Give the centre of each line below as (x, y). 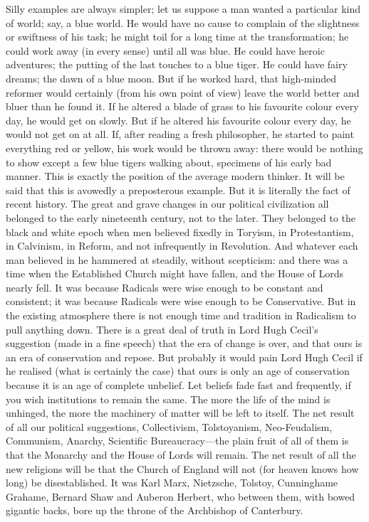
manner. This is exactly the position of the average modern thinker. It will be (175, 176)
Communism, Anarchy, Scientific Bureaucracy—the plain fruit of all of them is (177, 441)
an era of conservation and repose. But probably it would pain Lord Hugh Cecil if (184, 357)
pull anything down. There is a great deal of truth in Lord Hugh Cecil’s (162, 329)
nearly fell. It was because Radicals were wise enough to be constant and (165, 287)
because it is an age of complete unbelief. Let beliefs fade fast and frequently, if (178, 385)
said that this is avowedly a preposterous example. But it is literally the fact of (178, 190)
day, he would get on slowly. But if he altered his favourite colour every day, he (178, 120)
